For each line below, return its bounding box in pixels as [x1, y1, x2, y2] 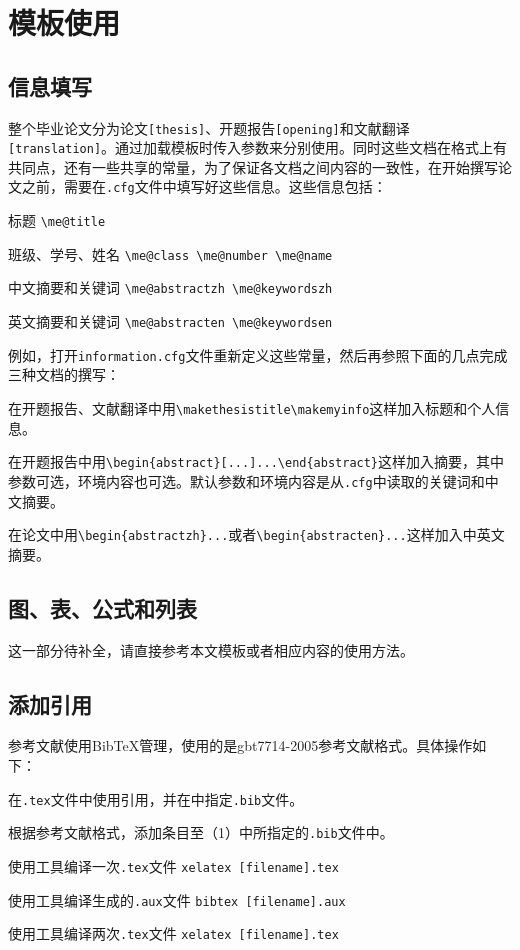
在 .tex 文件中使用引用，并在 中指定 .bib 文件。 [8, 788, 304, 809]
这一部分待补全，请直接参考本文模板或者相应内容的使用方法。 [8, 639, 414, 660]
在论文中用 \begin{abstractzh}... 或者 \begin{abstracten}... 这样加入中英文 [8, 524, 505, 545]
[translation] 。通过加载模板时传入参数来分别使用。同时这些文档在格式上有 [8, 137, 508, 158]
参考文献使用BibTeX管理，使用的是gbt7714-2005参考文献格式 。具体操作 [8, 735, 473, 756]
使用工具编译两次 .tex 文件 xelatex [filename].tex [8, 923, 339, 944]
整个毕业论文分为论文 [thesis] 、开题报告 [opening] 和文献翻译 [8, 117, 410, 138]
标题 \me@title [8, 210, 106, 231]
